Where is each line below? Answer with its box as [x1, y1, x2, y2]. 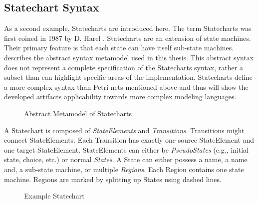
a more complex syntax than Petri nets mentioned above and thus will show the [4, 81, 249, 92]
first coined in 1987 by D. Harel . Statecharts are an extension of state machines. [4, 32, 251, 43]
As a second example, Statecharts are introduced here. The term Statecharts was [4, 23, 252, 33]
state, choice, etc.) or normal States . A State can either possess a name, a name [4, 154, 248, 165]
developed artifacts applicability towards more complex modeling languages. [4, 91, 237, 102]
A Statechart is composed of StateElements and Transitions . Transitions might [4, 125, 245, 135]
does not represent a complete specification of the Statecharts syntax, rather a [4, 62, 243, 72]
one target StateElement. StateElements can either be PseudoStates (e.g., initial [4, 144, 249, 155]
